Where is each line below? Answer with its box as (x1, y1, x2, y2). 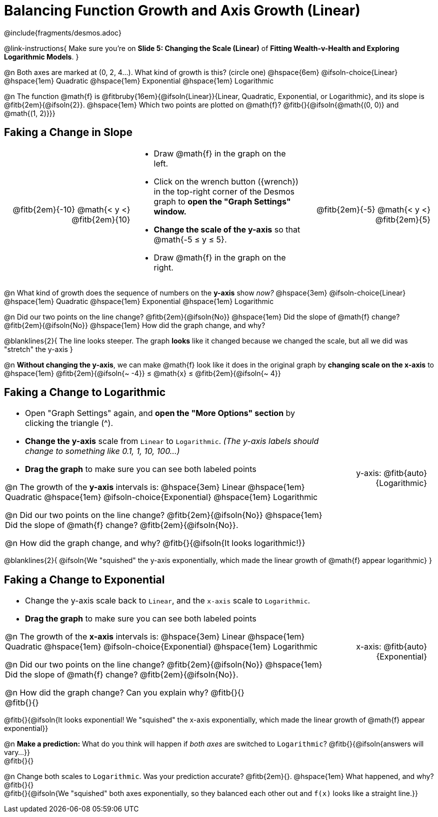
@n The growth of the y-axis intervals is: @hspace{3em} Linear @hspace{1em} (5, 482, 305, 492)
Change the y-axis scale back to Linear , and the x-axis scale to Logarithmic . (25, 595, 310, 606)
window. (153, 206, 186, 216)
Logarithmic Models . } (4, 52, 79, 61)
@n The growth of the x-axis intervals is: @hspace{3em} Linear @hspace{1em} (5, 631, 305, 642)
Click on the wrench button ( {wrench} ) (153, 176, 298, 186)
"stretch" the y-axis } (4, 344, 73, 353)
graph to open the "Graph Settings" (153, 196, 291, 206)
